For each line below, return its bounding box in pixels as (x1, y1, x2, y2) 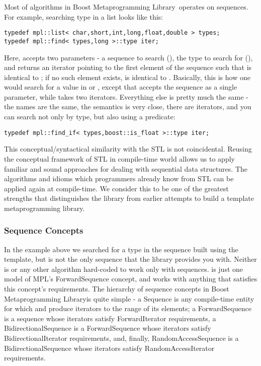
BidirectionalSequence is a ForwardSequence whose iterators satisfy (4, 323, 211, 333)
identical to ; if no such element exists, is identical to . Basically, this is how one (4, 71, 250, 82)
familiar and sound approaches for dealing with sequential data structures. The (4, 163, 248, 174)
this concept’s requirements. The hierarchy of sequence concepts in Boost (4, 283, 229, 294)
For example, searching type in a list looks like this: (4, 11, 163, 22)
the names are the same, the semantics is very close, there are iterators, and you (4, 101, 251, 112)
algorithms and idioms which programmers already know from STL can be (4, 173, 234, 184)
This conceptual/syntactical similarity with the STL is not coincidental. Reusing (4, 143, 252, 154)
